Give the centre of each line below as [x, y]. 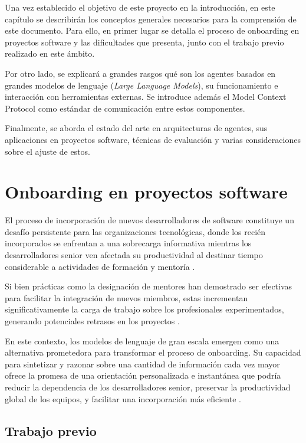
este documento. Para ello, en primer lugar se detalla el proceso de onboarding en [152, 30]
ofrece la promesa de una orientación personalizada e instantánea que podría [143, 375]
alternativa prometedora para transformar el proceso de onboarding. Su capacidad [153, 352]
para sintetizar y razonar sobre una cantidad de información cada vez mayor [142, 364]
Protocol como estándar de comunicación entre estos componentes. [125, 108]
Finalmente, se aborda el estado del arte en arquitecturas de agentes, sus [136, 128]
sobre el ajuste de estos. [47, 151]
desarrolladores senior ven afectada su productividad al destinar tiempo [134, 255]
